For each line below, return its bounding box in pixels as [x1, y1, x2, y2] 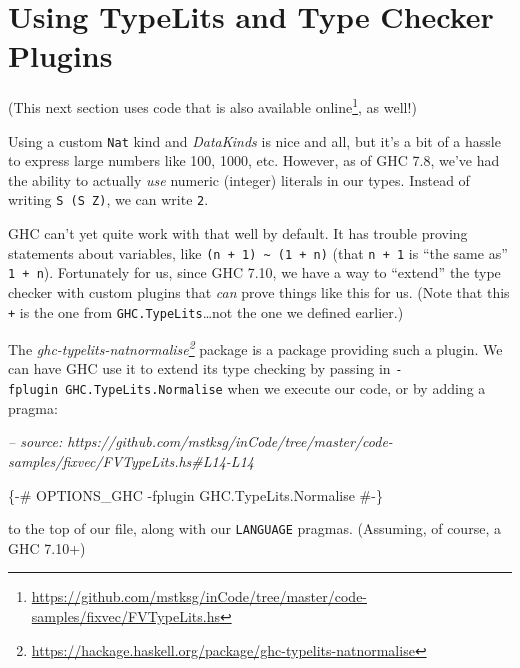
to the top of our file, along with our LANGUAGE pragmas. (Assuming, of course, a [8, 518, 501, 539]
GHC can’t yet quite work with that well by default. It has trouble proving [8, 223, 468, 244]
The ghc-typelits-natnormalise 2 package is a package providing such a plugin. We [8, 336, 503, 359]
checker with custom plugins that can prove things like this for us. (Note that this [8, 281, 510, 302]
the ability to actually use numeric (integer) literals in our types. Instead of [8, 169, 470, 190]
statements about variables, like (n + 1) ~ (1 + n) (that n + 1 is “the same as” [8, 242, 508, 263]
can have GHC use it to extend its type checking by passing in [8, 358, 391, 379]
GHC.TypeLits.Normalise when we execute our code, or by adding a [65, 378, 486, 399]
